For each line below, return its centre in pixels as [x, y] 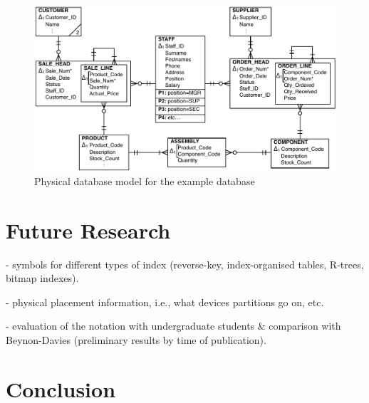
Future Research [88, 230]
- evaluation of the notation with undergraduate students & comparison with [173, 326]
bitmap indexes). [42, 278]
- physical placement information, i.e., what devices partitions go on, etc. [165, 302]
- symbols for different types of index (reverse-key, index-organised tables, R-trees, [185, 264]
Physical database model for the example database [145, 180]
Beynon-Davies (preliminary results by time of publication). [136, 339]
